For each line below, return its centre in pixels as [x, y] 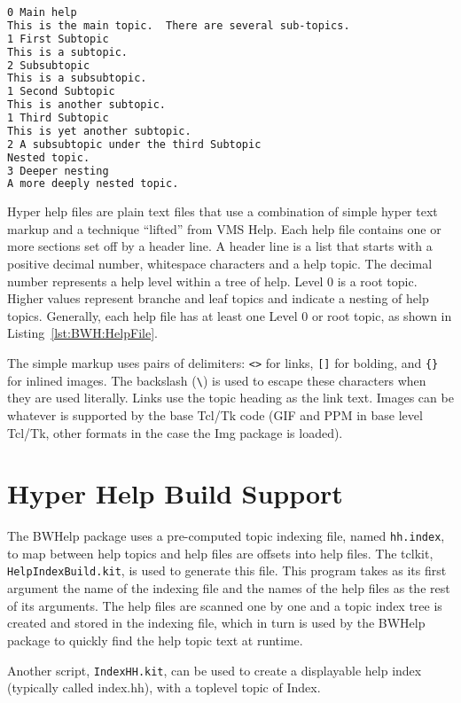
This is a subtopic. [68, 52]
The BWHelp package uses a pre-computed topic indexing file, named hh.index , [226, 536]
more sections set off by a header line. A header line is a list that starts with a [220, 246]
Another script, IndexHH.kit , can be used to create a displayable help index [215, 670]
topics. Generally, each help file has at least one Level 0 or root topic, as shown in [230, 315]
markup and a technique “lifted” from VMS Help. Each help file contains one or [224, 228]
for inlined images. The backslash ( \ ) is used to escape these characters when [217, 380]
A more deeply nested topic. [93, 184]
